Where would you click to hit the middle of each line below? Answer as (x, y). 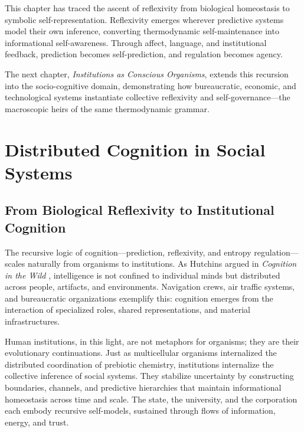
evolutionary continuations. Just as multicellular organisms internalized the (141, 353)
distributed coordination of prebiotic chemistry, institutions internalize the (139, 364)
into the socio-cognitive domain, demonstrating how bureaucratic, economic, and (151, 85)
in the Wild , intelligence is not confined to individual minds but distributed (143, 275)
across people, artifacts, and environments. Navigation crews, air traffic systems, (150, 287)
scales (15, 264)
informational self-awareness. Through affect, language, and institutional (136, 42)
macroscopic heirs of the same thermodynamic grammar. (107, 108)
